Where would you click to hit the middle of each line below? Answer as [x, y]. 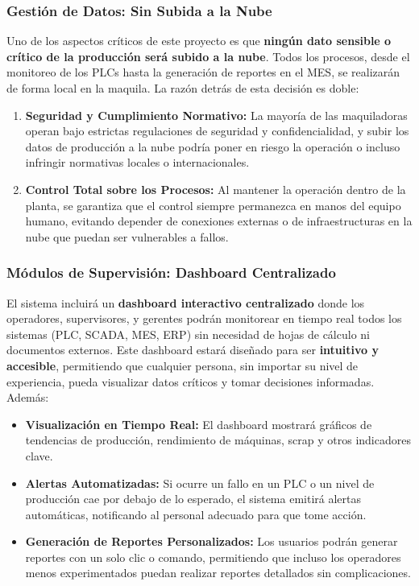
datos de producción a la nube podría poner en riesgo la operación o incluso [213, 146]
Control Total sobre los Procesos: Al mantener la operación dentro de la [216, 189]
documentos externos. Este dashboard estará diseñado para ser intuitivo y [193, 350]
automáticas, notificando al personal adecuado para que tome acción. [196, 514]
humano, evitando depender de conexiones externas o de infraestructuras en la [219, 221]
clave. [39, 455]
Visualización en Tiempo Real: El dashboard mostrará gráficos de [199, 424]
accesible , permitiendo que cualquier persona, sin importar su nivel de [183, 365]
